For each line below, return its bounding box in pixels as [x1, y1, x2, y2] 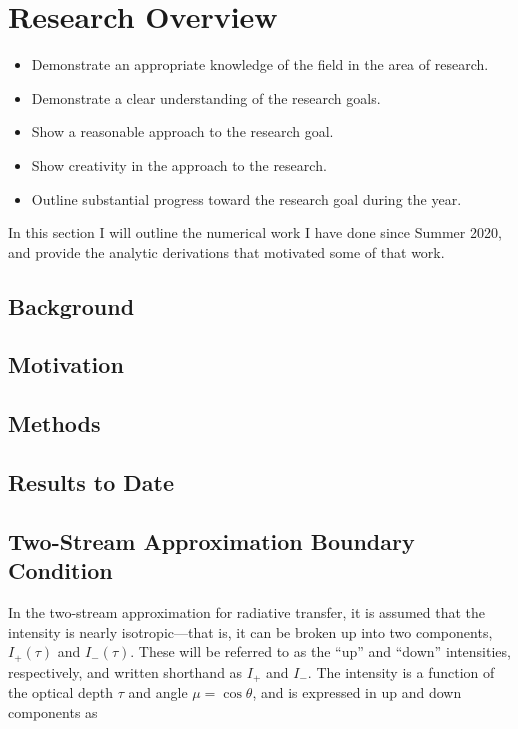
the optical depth [8, 682, 114, 703]
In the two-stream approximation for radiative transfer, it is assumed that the [8, 602, 486, 622]
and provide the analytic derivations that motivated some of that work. [8, 241, 445, 262]
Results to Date [8, 467, 175, 498]
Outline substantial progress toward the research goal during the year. [31, 188, 462, 209]
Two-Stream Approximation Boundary [8, 525, 415, 556]
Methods [8, 408, 101, 439]
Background [8, 290, 135, 321]
